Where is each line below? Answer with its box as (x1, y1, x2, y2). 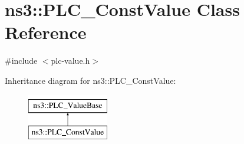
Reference (5, 20, 87, 44)
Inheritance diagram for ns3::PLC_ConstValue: (5, 74, 176, 86)
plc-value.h (51, 54, 90, 67)
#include (5, 54, 38, 67)
